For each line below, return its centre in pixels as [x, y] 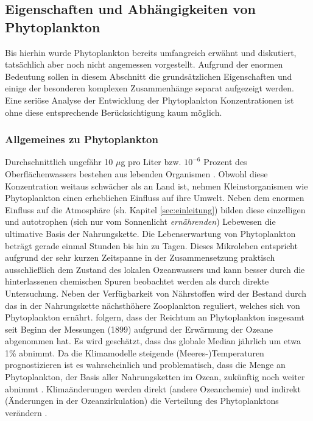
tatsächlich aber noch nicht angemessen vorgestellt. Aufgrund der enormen [144, 64]
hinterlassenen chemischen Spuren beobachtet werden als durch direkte [137, 281]
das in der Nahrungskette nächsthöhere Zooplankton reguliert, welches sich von [153, 305]
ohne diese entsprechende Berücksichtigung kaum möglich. [114, 112]
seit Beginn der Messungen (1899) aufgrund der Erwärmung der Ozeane [139, 329]
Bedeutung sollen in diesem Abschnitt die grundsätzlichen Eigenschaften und [149, 76]
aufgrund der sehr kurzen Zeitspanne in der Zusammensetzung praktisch [140, 257]
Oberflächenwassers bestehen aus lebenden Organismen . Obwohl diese [136, 173]
